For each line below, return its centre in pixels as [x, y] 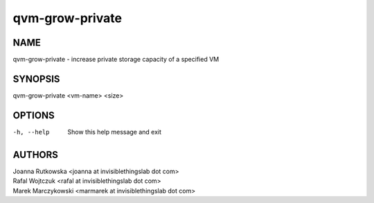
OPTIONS [34, 115]
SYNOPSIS [36, 79]
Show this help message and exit [115, 132]
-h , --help [31, 132]
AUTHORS [36, 155]
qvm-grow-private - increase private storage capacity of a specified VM [116, 60]
